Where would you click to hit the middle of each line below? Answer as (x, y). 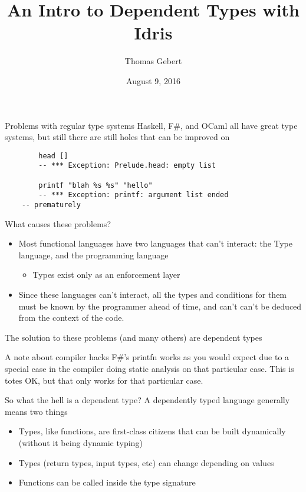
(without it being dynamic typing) (80, 442)
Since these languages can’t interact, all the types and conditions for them (153, 294)
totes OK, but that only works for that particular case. (104, 380)
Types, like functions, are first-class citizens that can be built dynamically (152, 431)
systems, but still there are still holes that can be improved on (117, 137)
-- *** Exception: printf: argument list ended (134, 195)
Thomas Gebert (153, 61)
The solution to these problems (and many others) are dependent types (134, 337)
